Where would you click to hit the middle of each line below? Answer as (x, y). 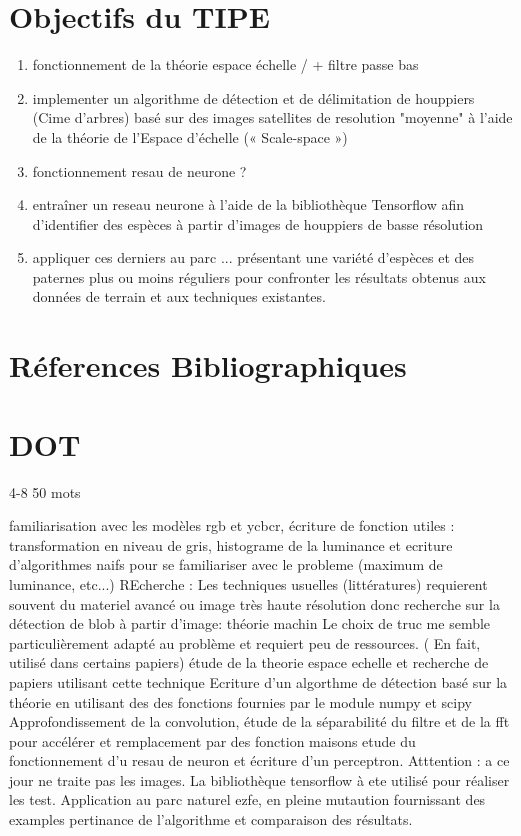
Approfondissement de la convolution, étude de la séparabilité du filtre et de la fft (259, 721)
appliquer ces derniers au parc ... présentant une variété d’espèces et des (253, 257)
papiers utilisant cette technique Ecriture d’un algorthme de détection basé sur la (258, 681)
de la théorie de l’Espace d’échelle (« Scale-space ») (190, 136)
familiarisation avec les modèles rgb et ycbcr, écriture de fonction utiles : (232, 525)
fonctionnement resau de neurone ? (139, 170)
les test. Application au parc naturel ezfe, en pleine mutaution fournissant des (247, 799)
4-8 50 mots (45, 491)
